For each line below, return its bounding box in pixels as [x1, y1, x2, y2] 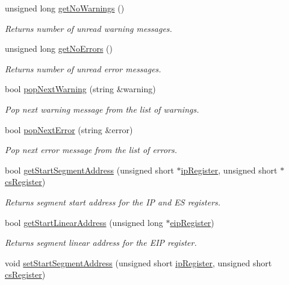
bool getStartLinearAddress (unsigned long [5, 216, 163, 228]
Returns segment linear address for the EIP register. [5, 236, 197, 249]
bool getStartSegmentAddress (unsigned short [5, 163, 174, 176]
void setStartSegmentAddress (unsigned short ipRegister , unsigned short [5, 256, 272, 269]
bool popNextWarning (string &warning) [5, 83, 156, 95]
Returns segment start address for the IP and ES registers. [5, 195, 221, 208]
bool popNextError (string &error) [5, 123, 133, 136]
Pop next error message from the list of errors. [5, 143, 178, 156]
